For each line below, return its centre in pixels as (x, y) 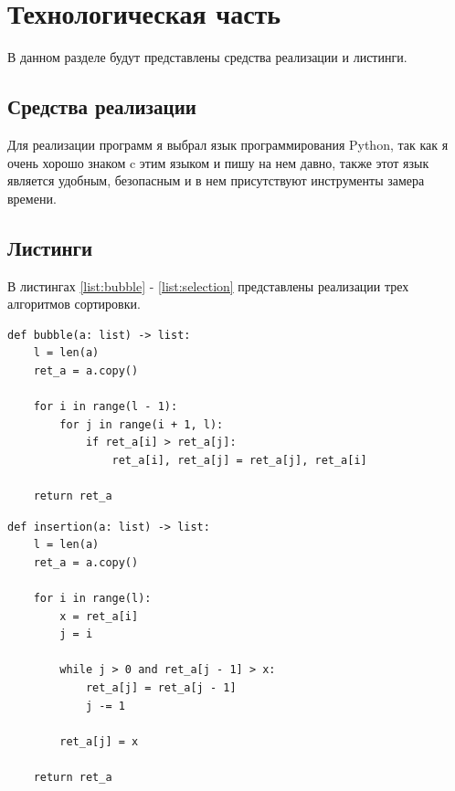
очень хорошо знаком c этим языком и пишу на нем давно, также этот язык (218, 162)
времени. (32, 198)
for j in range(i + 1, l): (142, 424)
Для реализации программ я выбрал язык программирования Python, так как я (228, 144)
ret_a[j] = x (99, 741)
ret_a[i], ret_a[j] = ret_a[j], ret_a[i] (239, 460)
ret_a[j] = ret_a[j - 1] (161, 687)
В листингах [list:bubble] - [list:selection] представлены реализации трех (208, 285)
